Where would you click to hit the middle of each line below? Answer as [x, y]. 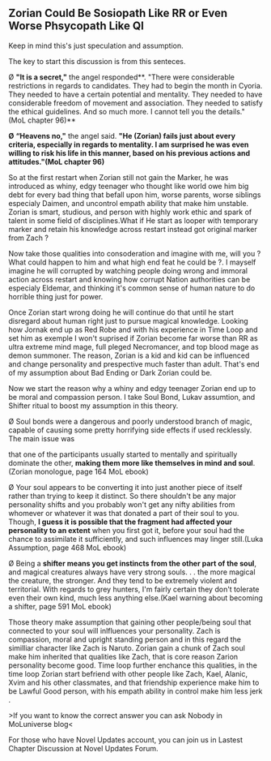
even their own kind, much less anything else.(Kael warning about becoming [135, 598]
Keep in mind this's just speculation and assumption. [96, 45]
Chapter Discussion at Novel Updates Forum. [84, 748]
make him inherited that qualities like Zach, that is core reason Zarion [123, 656]
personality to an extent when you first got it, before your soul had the [127, 530]
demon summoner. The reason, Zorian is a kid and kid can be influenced [129, 355]
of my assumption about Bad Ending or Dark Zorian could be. [110, 372]
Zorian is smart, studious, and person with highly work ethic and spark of [130, 212]
